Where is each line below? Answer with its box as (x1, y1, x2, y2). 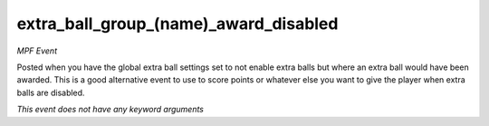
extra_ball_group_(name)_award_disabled (16, 14, 339, 34)
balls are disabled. (16, 87, 85, 98)
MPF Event (16, 45, 58, 56)
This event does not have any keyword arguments (16, 104, 204, 115)
